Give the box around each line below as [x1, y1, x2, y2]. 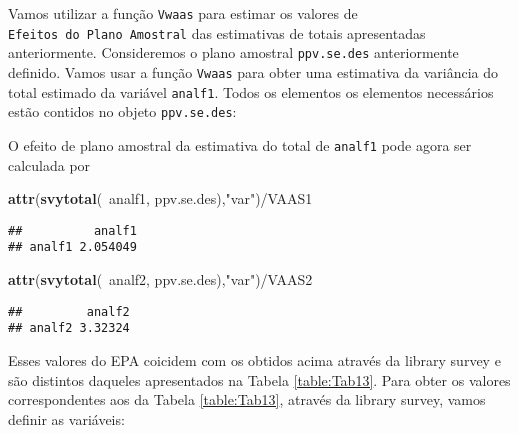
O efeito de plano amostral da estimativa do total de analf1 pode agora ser [8, 134, 472, 155]
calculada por [8, 154, 91, 175]
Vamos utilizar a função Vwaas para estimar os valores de [8, 3, 358, 23]
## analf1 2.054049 [8, 240, 137, 255]
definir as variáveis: [8, 408, 125, 429]
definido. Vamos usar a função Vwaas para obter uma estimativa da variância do [8, 61, 499, 82]
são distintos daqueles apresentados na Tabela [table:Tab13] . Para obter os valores [8, 369, 511, 390]
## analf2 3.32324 [8, 321, 130, 336]
